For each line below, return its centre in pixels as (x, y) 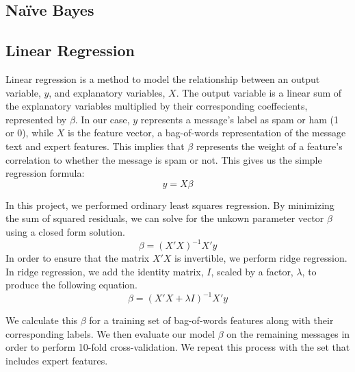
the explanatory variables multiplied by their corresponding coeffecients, (157, 106)
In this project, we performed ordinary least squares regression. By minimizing (170, 204)
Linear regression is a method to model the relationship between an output (163, 78)
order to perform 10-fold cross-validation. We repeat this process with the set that (178, 347)
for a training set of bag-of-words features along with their (211, 320)
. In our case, (102, 119)
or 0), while (30, 133)
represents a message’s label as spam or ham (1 (239, 119)
